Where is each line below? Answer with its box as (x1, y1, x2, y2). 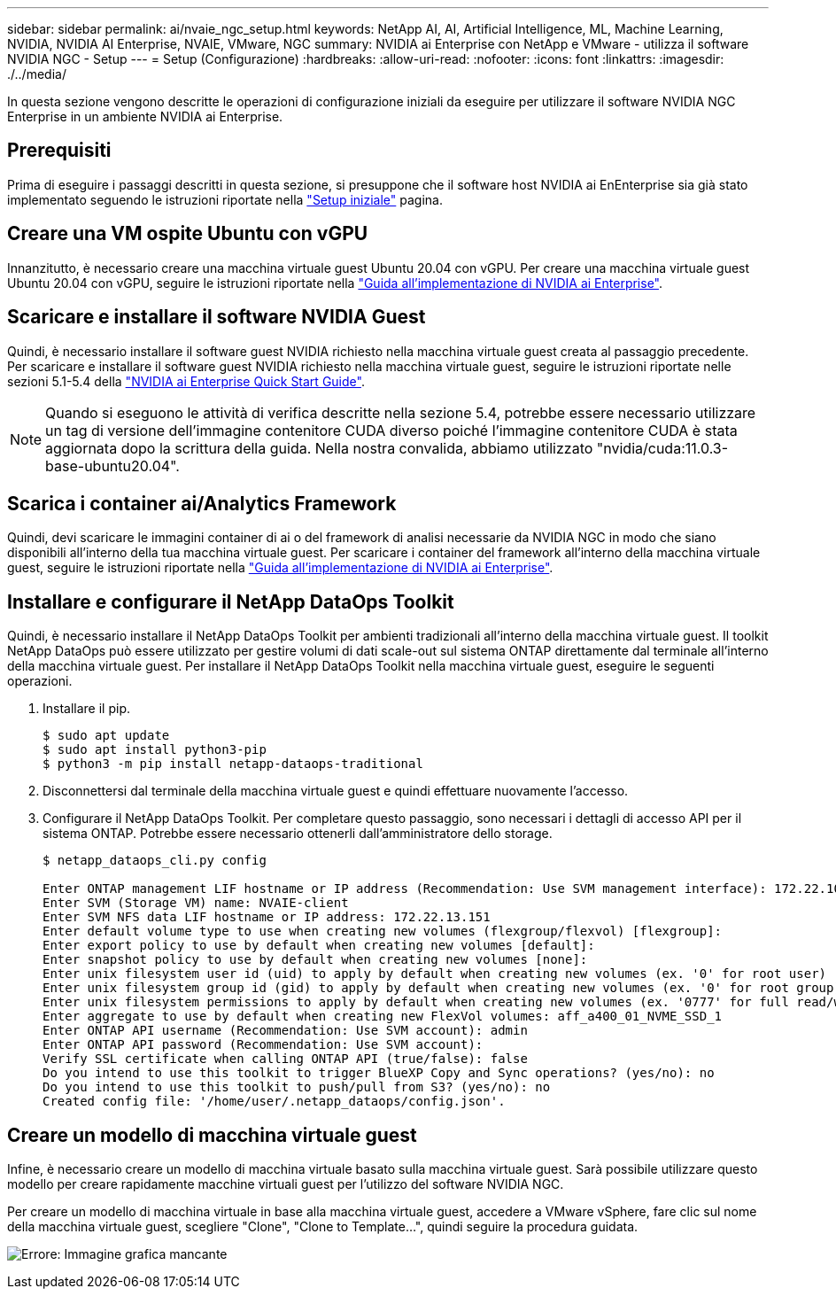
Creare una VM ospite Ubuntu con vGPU (7, 222, 368, 245)
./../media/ (7, 66, 66, 81)
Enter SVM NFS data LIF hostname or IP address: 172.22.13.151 (43, 910, 491, 925)
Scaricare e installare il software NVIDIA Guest (7, 306, 426, 329)
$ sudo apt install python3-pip (43, 742, 267, 757)
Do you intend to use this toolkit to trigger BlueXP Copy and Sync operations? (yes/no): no (43, 1066, 715, 1081)
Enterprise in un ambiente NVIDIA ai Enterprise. (7, 109, 283, 124)
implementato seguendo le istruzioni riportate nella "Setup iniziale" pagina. (7, 191, 443, 207)
